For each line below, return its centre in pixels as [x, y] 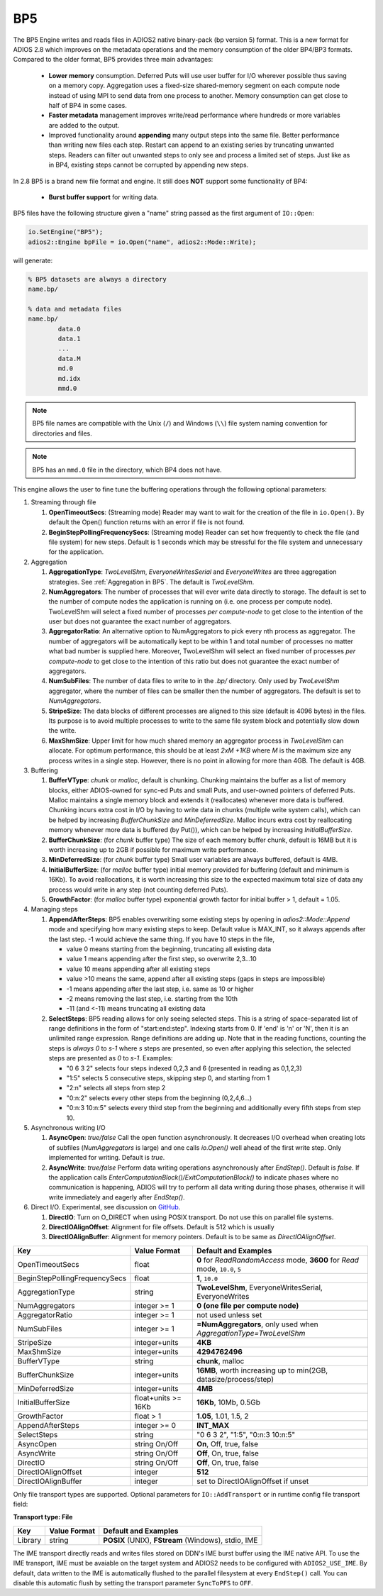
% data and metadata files [75, 309]
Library [29, 1540]
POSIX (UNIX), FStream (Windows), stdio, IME [181, 1540]
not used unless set [229, 1314]
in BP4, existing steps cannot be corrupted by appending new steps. [149, 165]
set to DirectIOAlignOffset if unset [252, 1481]
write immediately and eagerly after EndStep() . [117, 1197]
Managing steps [54, 909]
